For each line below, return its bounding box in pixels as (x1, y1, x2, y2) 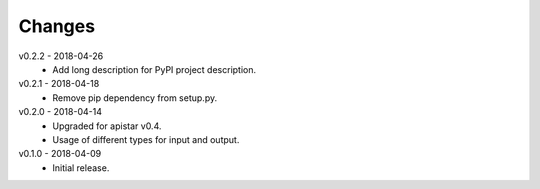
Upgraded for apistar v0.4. (52, 120, 162, 132)
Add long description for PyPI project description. (52, 63, 257, 75)
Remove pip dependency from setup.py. (52, 91, 218, 104)
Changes (18, 15, 95, 37)
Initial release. (52, 161, 110, 174)
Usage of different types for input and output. (52, 133, 240, 145)
